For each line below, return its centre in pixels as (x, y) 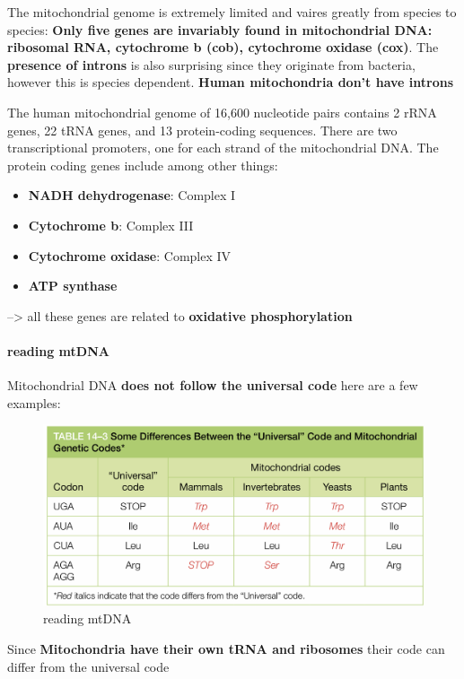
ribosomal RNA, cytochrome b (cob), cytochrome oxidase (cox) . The (223, 47)
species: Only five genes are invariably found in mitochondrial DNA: (220, 29)
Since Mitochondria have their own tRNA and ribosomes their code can (226, 648)
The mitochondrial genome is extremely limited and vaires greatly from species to (232, 12)
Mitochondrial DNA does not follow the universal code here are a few (213, 385)
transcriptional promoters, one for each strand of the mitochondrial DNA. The (223, 148)
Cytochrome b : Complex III (111, 225)
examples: (34, 402)
